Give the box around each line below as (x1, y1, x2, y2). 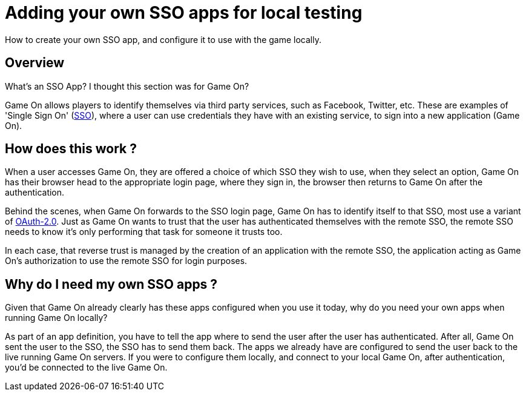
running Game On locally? (5, 312, 108, 323)
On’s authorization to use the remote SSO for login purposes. (5, 256, 248, 266)
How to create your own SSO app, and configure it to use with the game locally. (5, 34, 321, 45)
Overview (5, 55, 65, 71)
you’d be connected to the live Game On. (5, 362, 168, 373)
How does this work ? (5, 141, 137, 157)
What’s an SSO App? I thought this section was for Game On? (5, 81, 249, 91)
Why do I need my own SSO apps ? (5, 276, 218, 292)
